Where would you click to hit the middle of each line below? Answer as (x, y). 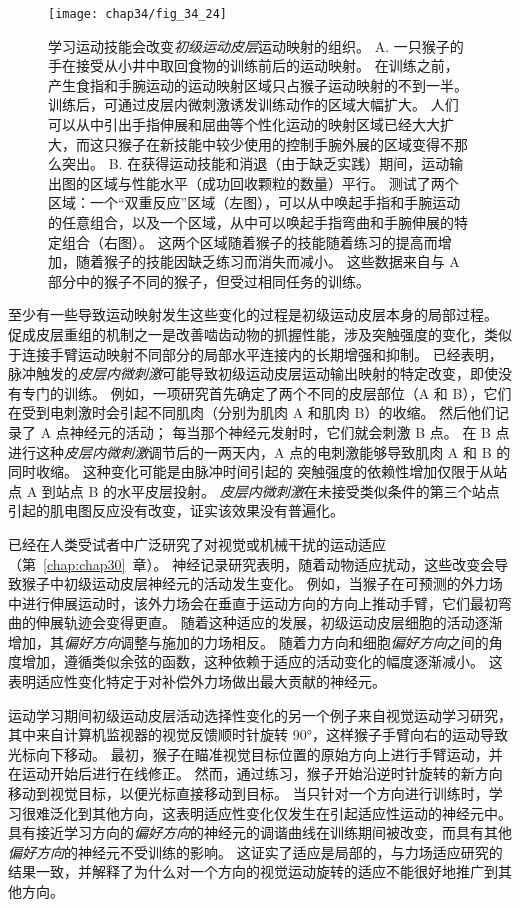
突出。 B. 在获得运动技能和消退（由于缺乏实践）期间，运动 (255, 163)
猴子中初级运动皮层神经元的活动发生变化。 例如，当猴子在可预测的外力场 (262, 583)
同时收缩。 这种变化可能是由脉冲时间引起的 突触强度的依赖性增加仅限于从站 (258, 471)
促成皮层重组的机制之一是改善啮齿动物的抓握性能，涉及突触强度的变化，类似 (260, 333)
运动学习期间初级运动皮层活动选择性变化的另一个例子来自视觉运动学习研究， (260, 714)
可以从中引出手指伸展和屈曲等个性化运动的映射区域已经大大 (244, 124)
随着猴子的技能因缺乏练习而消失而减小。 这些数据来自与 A (267, 261)
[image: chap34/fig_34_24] (137, 14)
